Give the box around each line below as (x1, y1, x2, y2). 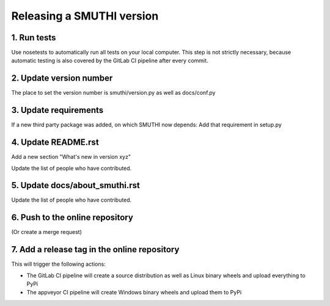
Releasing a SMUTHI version (11, 9, 159, 23)
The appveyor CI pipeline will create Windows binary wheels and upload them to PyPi (26, 289, 242, 296)
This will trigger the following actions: (11, 260, 106, 268)
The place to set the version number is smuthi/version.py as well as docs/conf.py (11, 89, 216, 97)
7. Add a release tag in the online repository (11, 244, 180, 255)
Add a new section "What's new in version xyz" (11, 153, 131, 161)
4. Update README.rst (11, 137, 99, 148)
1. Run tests (11, 32, 56, 43)
